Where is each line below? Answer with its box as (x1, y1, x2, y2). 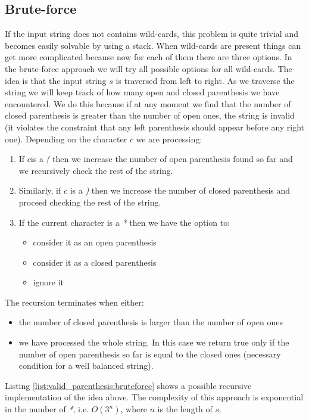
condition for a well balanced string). (18, 359, 154, 372)
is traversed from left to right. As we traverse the (116, 74, 295, 86)
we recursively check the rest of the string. (18, 164, 173, 176)
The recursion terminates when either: (5, 295, 144, 308)
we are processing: (136, 132, 202, 145)
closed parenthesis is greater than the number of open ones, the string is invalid (5, 109, 295, 122)
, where (120, 403, 147, 415)
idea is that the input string (5, 74, 107, 86)
